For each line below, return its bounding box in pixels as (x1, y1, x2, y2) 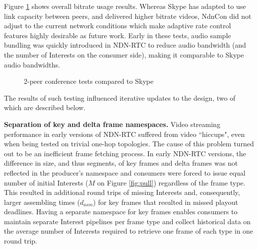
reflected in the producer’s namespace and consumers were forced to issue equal (4, 167, 246, 178)
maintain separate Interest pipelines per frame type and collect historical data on (4, 216, 251, 226)
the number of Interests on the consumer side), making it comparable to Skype (4, 49, 244, 60)
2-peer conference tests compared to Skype (24, 76, 154, 86)
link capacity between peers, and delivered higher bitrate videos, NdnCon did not (4, 10, 252, 21)
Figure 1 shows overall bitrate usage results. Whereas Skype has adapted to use (4, 1, 246, 11)
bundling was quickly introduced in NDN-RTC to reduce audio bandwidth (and (4, 40, 246, 50)
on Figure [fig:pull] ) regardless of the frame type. (97, 177, 246, 187)
